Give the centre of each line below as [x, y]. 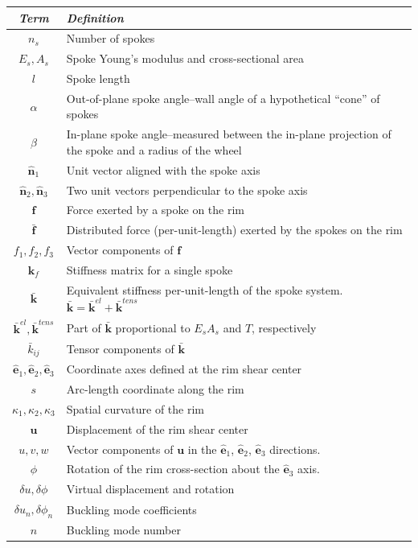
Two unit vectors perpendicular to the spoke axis [187, 190]
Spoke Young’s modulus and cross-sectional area [185, 58]
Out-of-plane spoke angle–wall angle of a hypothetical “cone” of [223, 98]
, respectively [284, 327]
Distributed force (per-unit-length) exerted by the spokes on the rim [234, 230]
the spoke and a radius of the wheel [154, 149]
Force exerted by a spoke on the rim [156, 210]
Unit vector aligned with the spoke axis [163, 169]
